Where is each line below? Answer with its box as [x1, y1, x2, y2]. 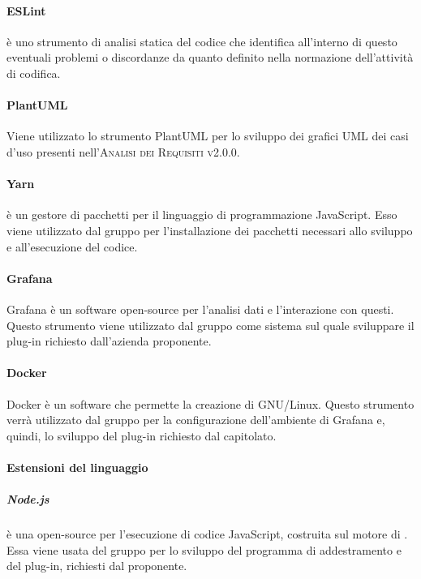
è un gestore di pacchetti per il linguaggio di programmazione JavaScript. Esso [6, 206, 397, 223]
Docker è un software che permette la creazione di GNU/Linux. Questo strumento [6, 395, 415, 412]
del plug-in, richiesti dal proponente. [6, 557, 187, 574]
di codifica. [6, 64, 61, 81]
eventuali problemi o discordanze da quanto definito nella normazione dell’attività [6, 49, 414, 66]
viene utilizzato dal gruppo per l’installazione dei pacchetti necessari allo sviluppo [6, 221, 413, 238]
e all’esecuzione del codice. [6, 238, 138, 255]
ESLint [6, 2, 46, 19]
